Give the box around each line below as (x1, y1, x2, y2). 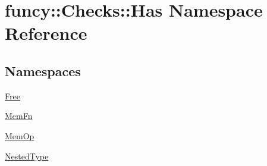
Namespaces (5, 61, 81, 80)
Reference (5, 21, 87, 45)
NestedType (5, 149, 49, 162)
